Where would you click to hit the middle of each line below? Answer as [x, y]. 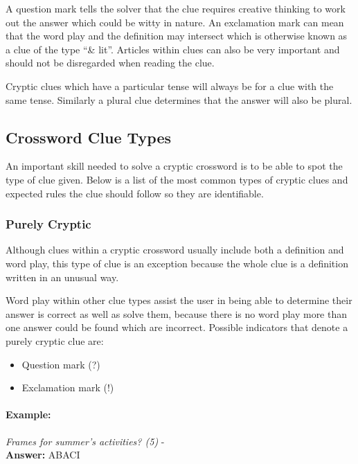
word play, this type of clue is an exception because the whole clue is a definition [177, 263]
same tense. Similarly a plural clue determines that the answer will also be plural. [179, 99]
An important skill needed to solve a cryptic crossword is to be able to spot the [174, 166]
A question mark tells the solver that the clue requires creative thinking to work [176, 8]
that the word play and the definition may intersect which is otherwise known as [177, 36]
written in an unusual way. [62, 277]
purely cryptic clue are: [55, 340]
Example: [28, 414]
